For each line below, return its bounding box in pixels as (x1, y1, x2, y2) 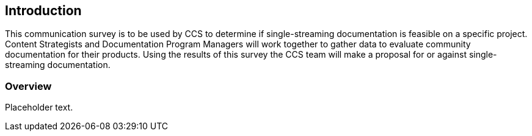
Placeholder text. (5, 102, 73, 113)
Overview (5, 80, 52, 92)
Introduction (5, 3, 82, 18)
